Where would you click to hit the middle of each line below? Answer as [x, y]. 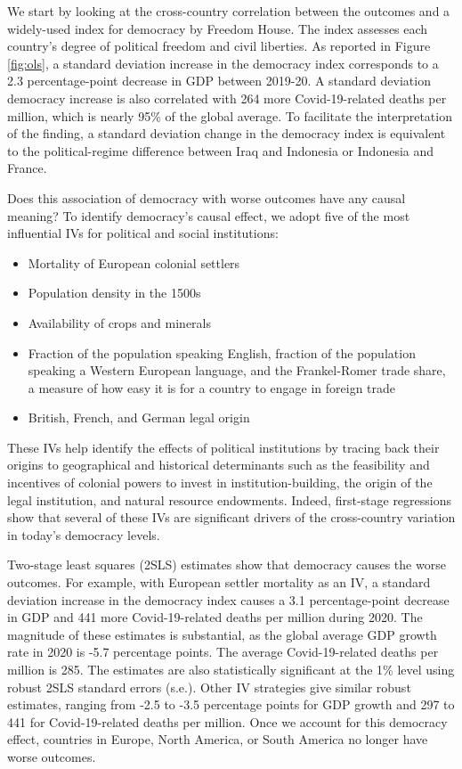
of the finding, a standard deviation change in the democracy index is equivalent [227, 133]
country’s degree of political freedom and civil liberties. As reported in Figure [219, 46]
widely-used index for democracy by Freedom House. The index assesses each [218, 28]
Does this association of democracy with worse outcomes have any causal [207, 197]
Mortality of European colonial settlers [134, 262]
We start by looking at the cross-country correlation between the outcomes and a [229, 11]
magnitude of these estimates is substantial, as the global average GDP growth [222, 634]
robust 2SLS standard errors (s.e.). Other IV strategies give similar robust [209, 687]
